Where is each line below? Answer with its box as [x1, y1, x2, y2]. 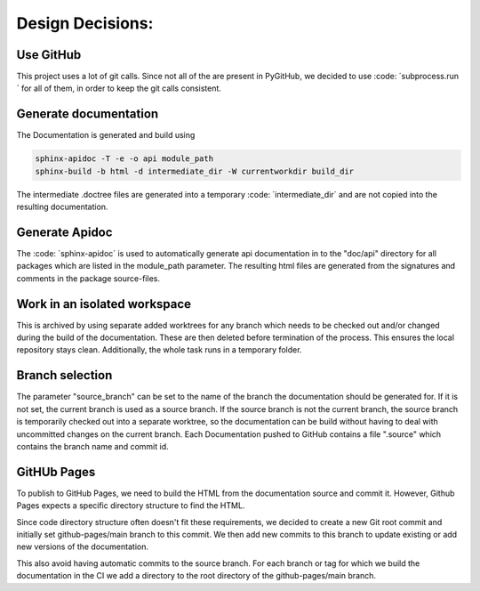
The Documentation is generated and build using [16, 130, 196, 141]
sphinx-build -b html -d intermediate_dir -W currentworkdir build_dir [35, 166, 355, 176]
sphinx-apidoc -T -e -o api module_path [35, 154, 213, 164]
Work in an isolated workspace [16, 296, 191, 312]
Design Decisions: [16, 13, 154, 33]
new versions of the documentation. [16, 541, 148, 552]
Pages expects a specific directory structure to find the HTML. [16, 500, 245, 511]
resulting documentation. [16, 201, 108, 213]
